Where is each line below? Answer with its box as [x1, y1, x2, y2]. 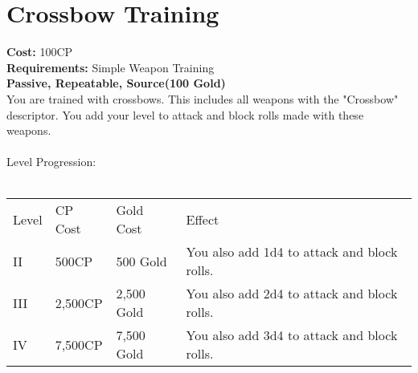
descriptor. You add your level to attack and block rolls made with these [6, 106, 364, 123]
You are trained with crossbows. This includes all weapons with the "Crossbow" [6, 90, 399, 107]
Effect [186, 209, 219, 229]
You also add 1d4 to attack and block [186, 242, 398, 262]
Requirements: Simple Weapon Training [6, 59, 215, 75]
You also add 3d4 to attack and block [186, 326, 398, 345]
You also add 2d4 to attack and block [186, 284, 398, 303]
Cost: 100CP [6, 43, 73, 60]
